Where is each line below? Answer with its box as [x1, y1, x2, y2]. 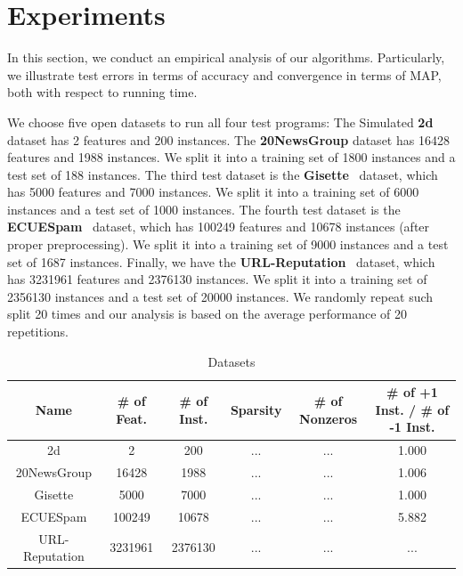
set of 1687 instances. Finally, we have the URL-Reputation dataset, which [7, 252, 435, 271]
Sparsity [230, 400, 282, 418]
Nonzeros [299, 409, 358, 427]
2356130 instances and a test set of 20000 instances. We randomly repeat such [7, 287, 434, 305]
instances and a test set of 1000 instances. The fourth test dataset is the [7, 199, 401, 218]
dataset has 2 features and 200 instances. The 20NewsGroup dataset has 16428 [7, 130, 450, 149]
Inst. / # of [375, 400, 450, 418]
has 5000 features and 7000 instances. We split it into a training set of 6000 [7, 183, 419, 201]
